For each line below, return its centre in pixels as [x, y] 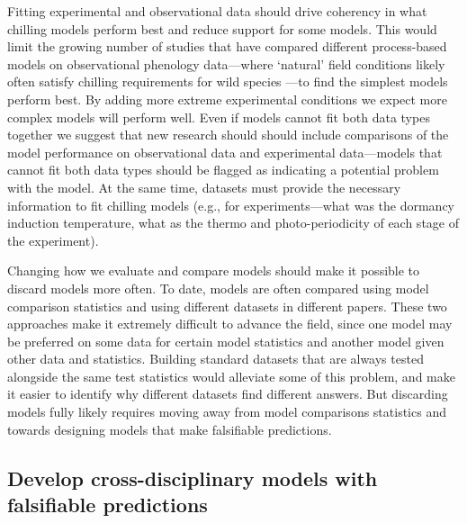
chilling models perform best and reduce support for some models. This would [222, 28]
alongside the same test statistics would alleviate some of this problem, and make [231, 376]
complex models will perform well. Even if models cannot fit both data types [219, 117]
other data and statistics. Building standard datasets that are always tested [216, 359]
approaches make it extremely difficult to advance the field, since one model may [230, 324]
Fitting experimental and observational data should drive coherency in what [217, 11]
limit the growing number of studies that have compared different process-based [227, 46]
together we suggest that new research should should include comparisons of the [228, 135]
